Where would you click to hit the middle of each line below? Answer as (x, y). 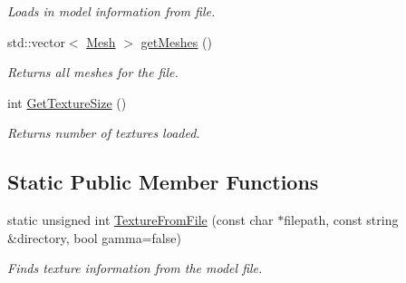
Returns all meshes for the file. (93, 72)
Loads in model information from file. (111, 11)
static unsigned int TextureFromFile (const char (140, 220)
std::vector (36, 41)
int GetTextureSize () (67, 102)
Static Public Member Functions (163, 182)
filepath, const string (341, 220)
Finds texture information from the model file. (135, 268)
